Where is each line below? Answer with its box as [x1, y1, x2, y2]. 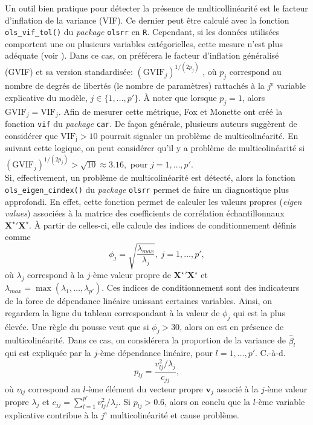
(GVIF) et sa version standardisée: [5, 65, 133, 78]
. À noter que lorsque [138, 91, 217, 103]
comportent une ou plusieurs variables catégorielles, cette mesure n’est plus [5, 37, 283, 50]
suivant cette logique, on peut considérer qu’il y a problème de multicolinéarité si [5, 141, 305, 154]
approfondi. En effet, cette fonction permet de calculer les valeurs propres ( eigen [5, 195, 302, 207]
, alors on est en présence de [179, 320, 284, 333]
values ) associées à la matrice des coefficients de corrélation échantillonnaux [5, 207, 285, 219]
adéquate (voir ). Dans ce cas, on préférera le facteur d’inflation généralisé [5, 49, 279, 62]
